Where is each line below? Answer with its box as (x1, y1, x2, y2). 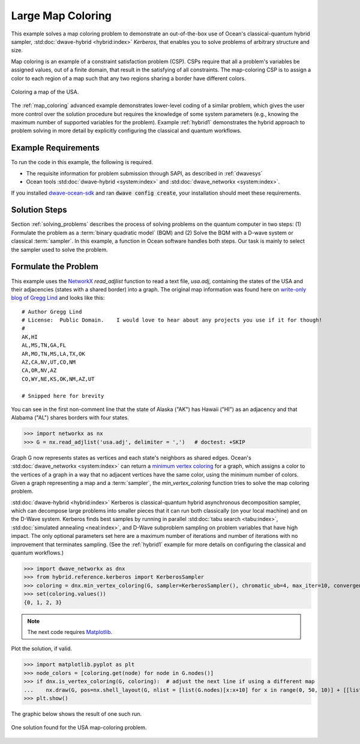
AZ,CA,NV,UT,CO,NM (22, 359, 76, 366)
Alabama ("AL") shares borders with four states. (11, 414, 129, 421)
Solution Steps (11, 205, 67, 215)
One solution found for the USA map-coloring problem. (11, 724, 147, 731)
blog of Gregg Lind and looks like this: (11, 294, 105, 302)
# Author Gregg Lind (22, 308, 82, 315)
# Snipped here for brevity (22, 392, 104, 399)
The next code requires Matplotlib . (27, 628, 113, 635)
